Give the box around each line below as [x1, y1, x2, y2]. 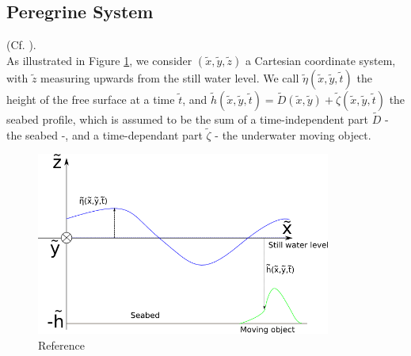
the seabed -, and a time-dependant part [6, 126, 203, 143]
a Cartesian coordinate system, [245, 52, 396, 68]
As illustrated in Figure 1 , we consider [6, 52, 192, 68]
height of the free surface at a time [6, 90, 175, 107]
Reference [38, 336, 85, 353]
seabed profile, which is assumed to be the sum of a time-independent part [6, 111, 369, 128]
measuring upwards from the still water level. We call [40, 69, 299, 86]
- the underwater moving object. [215, 126, 371, 143]
